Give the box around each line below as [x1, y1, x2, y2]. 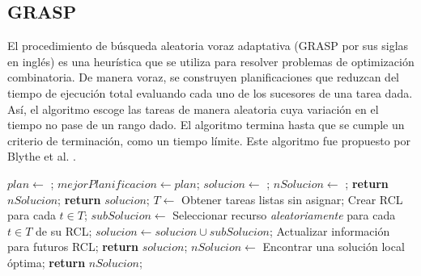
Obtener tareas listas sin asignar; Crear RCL [181, 190, 403, 207]
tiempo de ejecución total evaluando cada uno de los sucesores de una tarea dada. [7, 84, 413, 101]
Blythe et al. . [7, 148, 76, 165]
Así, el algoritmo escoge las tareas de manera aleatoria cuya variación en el [7, 100, 379, 117]
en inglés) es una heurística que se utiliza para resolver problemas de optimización [7, 52, 415, 69]
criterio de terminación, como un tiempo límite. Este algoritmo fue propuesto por [7, 132, 410, 148]
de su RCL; [36, 222, 92, 239]
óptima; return [7, 253, 86, 270]
